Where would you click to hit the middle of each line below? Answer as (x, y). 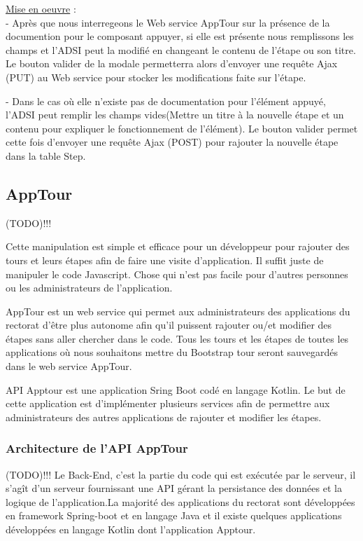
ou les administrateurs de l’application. (89, 288)
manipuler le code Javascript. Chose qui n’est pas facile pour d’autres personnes (177, 274)
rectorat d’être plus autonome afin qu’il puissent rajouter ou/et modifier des (169, 325)
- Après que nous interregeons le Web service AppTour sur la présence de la (168, 22)
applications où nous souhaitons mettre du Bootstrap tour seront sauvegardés (172, 352)
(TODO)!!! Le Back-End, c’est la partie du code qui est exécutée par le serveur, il (181, 474)
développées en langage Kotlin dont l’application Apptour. (131, 529)
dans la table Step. (46, 155)
